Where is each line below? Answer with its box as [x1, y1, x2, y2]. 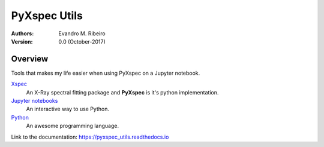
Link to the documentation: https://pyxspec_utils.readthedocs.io [11, 133, 169, 140]
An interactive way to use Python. [26, 105, 109, 113]
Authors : [11, 30, 34, 37]
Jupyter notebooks [11, 97, 58, 105]
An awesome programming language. [26, 122, 119, 130]
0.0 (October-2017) [58, 38, 106, 45]
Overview [11, 54, 49, 64]
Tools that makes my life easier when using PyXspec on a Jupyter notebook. [11, 69, 200, 76]
